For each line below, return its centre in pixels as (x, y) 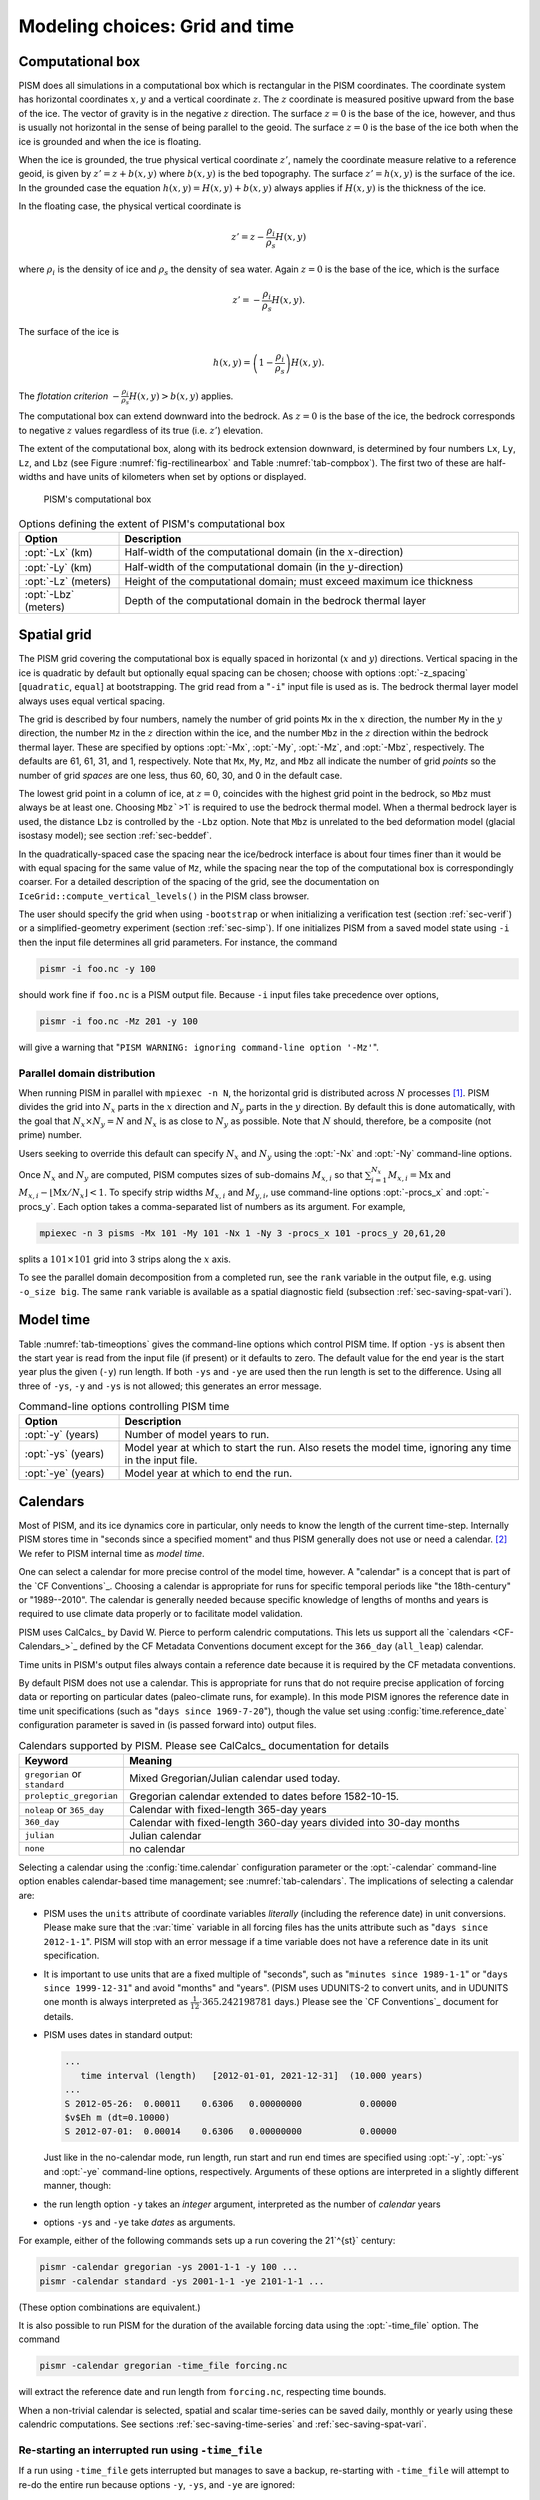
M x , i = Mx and (419, 1175)
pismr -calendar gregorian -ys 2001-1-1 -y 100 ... (169, 2267)
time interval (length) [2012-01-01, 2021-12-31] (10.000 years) (252, 2075)
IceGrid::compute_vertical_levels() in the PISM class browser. (164, 896)
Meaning (150, 1760)
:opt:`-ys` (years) (64, 1454)
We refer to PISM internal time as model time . (111, 1553)
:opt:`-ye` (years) (64, 1473)
